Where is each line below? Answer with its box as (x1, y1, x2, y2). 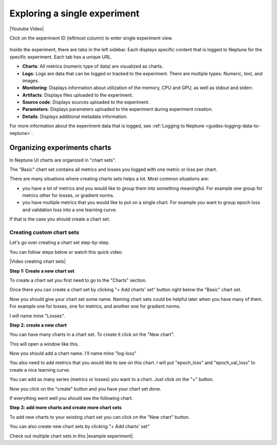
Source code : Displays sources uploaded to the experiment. (22, 99, 150, 105)
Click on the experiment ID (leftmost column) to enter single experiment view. (9, 35, 173, 41)
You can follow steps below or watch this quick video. (9, 249, 123, 255)
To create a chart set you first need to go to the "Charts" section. (9, 277, 147, 283)
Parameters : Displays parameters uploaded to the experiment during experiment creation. (22, 106, 213, 112)
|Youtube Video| (9, 26, 44, 32)
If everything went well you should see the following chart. (9, 395, 133, 401)
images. (22, 77, 39, 84)
